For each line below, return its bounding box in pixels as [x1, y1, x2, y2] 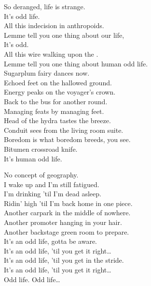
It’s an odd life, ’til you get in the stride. [4, 255, 124, 265]
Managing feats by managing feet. [4, 106, 104, 116]
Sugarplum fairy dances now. [4, 68, 90, 78]
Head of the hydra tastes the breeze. [4, 115, 111, 126]
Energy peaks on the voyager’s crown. [4, 87, 116, 97]
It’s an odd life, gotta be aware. [4, 236, 97, 246]
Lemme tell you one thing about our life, [4, 30, 124, 40]
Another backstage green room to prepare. [4, 226, 129, 237]
